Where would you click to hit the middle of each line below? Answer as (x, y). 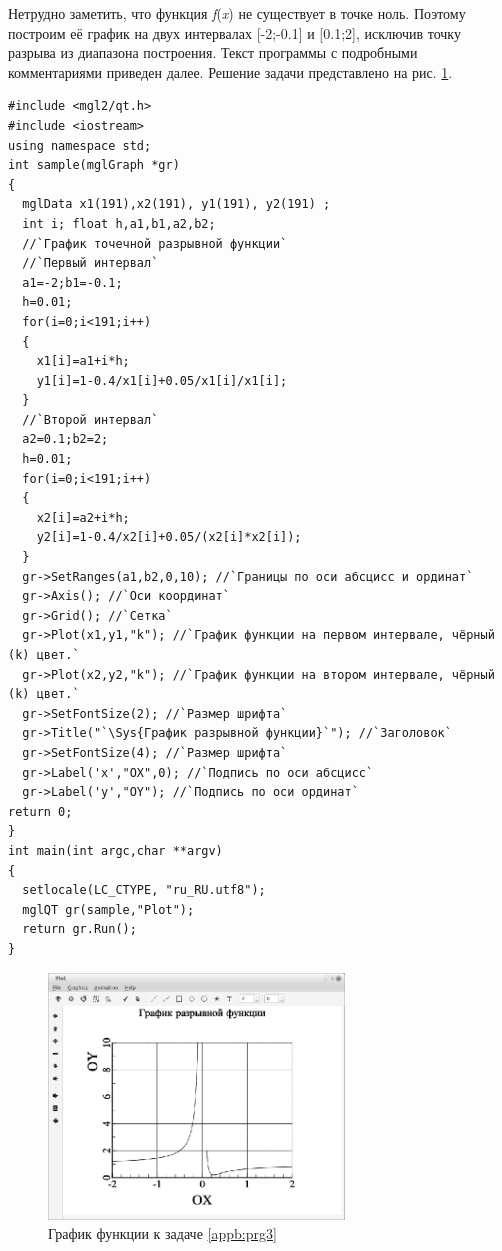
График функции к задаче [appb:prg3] (162, 1233)
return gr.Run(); (79, 929)
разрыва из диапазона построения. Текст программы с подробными (213, 52)
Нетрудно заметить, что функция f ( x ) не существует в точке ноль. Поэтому (237, 13)
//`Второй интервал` (90, 419)
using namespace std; (80, 145)
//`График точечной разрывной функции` (155, 243)
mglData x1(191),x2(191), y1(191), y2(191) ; (176, 204)
